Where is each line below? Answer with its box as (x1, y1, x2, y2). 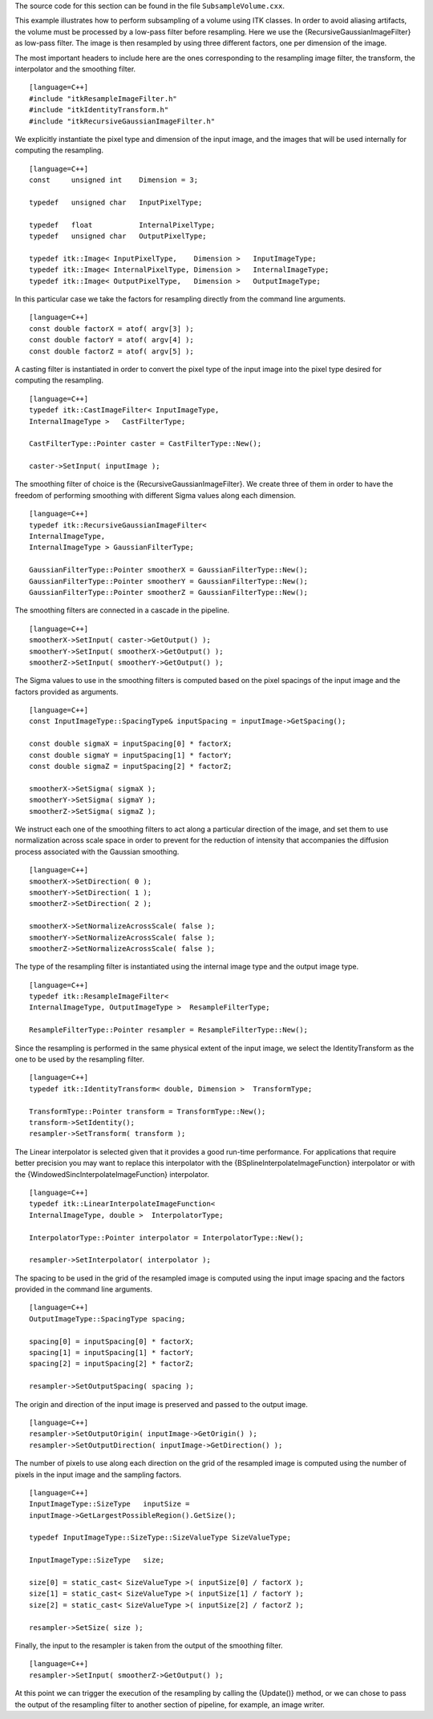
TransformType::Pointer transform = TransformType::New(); (29, 1106, 266, 1116)
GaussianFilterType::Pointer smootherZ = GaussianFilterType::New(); (29, 588, 309, 597)
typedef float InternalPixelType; (29, 220, 216, 229)
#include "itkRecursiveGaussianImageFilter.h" (29, 116, 216, 126)
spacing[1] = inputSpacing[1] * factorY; (29, 1348, 194, 1357)
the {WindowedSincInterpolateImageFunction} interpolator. (14, 1169, 210, 1179)
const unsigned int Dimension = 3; (29, 176, 199, 184)
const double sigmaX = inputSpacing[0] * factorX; (29, 739, 233, 749)
